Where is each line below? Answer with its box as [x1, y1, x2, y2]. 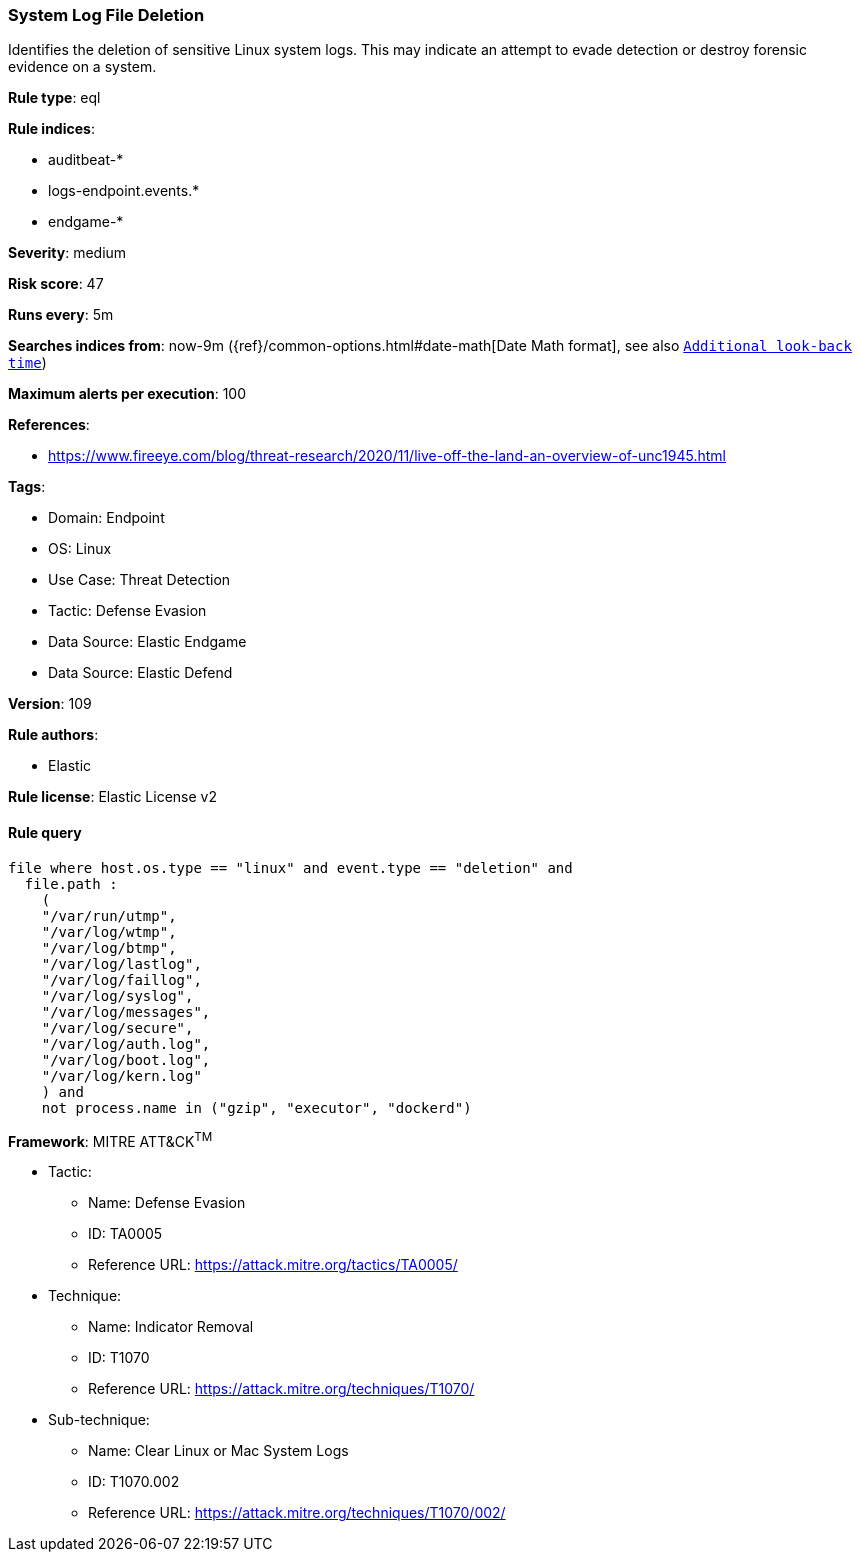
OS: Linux [48, 540, 112, 558]
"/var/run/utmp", [41, 907, 177, 924]
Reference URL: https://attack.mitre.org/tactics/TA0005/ [88, 1256, 458, 1274]
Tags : [8, 478, 46, 496]
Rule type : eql [8, 89, 101, 107]
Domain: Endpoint [48, 509, 165, 527]
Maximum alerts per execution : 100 [8, 385, 247, 403]
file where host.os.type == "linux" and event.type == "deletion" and [8, 859, 573, 876]
